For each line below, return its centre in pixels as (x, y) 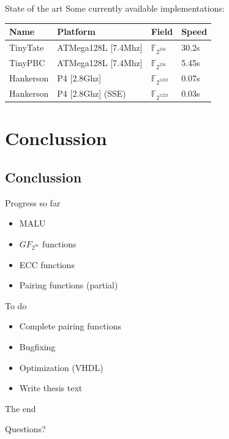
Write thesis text (51, 388)
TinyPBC (27, 63)
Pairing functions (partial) (69, 285)
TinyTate (27, 47)
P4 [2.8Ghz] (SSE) (92, 93)
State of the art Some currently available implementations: (115, 8)
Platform (76, 32)
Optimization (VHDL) (61, 367)
